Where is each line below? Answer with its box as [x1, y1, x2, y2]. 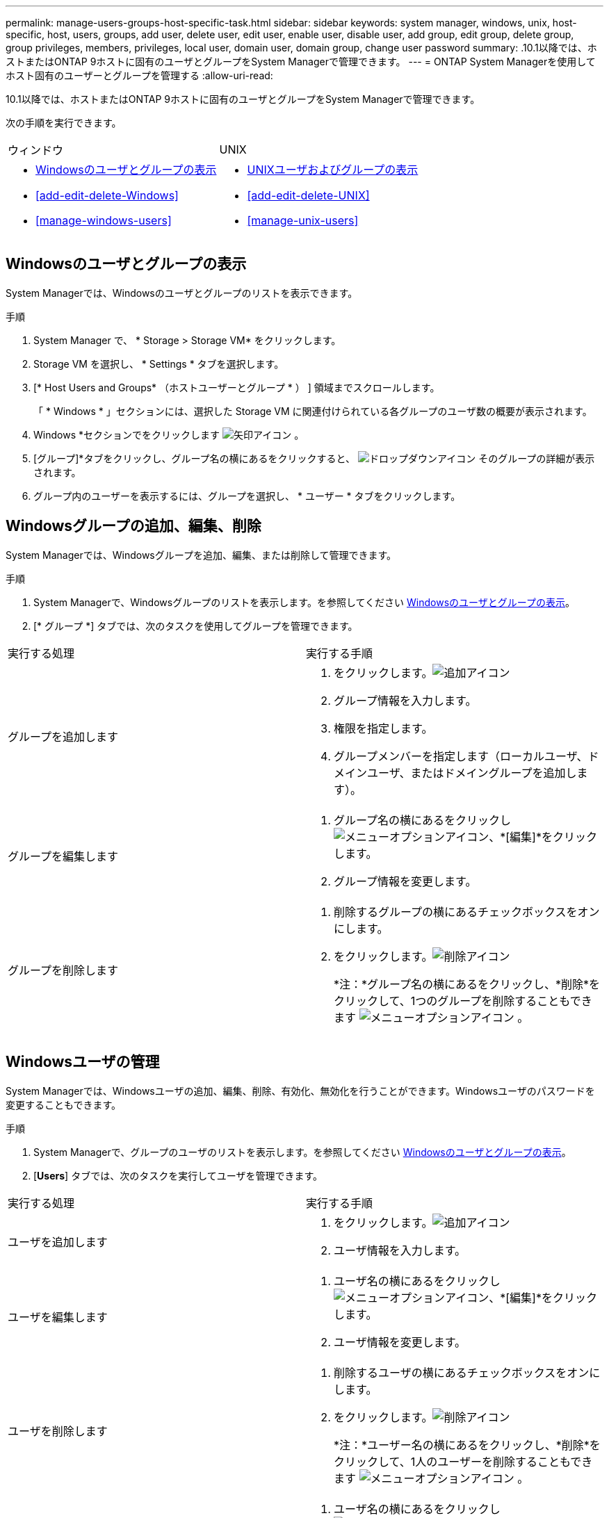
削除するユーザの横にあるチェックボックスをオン [334, 1365, 590, 1380]
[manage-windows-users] [35, 213, 172, 227]
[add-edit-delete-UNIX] [247, 188, 370, 202]
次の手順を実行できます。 [6, 117, 122, 129]
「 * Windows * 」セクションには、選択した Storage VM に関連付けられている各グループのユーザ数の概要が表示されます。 [33, 405, 592, 417]
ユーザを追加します [8, 1234, 108, 1249]
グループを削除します [8, 963, 119, 977]
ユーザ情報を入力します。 [334, 1243, 466, 1257]
